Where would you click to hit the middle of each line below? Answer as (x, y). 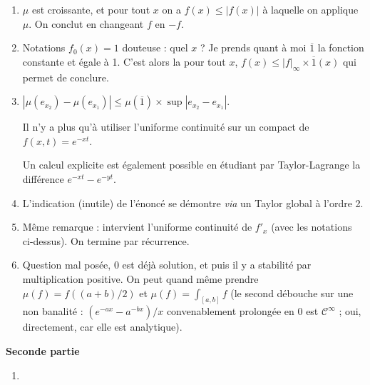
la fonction (341, 47)
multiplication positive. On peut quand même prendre (140, 278)
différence (43, 178)
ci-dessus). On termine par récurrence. (106, 240)
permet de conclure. (66, 77)
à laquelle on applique (310, 9)
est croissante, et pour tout (91, 9)
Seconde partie (43, 350)
